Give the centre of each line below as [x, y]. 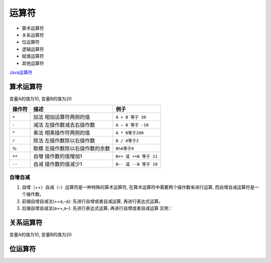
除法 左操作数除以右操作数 [64, 141]
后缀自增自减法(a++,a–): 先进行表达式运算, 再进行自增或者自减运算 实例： [97, 208]
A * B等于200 [130, 133]
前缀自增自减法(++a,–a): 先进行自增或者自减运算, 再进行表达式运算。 [92, 201]
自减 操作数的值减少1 [58, 164]
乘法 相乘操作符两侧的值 [62, 133]
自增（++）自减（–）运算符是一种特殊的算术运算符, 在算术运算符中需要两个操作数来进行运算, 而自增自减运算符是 [138, 187]
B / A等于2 [127, 141]
